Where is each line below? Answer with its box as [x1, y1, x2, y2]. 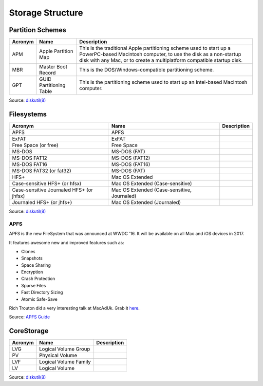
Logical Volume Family [39, 358, 91, 365]
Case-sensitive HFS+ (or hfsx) [12, 180, 82, 187]
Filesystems [9, 110, 47, 118]
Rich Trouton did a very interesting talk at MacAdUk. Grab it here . [9, 305, 140, 311]
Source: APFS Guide [9, 314, 50, 320]
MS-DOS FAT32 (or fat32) [12, 167, 72, 174]
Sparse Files [21, 282, 46, 288]
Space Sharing [21, 262, 51, 268]
